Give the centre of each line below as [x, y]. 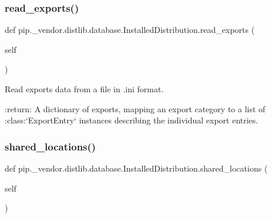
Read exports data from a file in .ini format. [84, 89]
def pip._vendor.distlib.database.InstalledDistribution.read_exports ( [130, 30]
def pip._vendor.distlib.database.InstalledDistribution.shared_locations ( [136, 168]
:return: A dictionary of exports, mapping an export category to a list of [135, 108]
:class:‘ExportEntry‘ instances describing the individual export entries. [132, 120]
